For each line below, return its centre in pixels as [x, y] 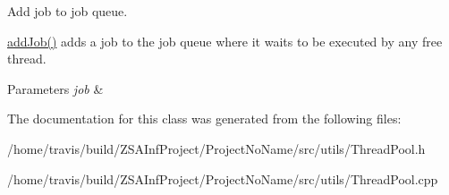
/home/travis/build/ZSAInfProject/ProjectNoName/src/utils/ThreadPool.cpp [223, 178]
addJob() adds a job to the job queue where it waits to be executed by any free [225, 41]
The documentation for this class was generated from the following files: [204, 119]
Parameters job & [55, 88]
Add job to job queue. [68, 11]
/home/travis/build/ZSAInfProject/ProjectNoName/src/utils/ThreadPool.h [216, 148]
